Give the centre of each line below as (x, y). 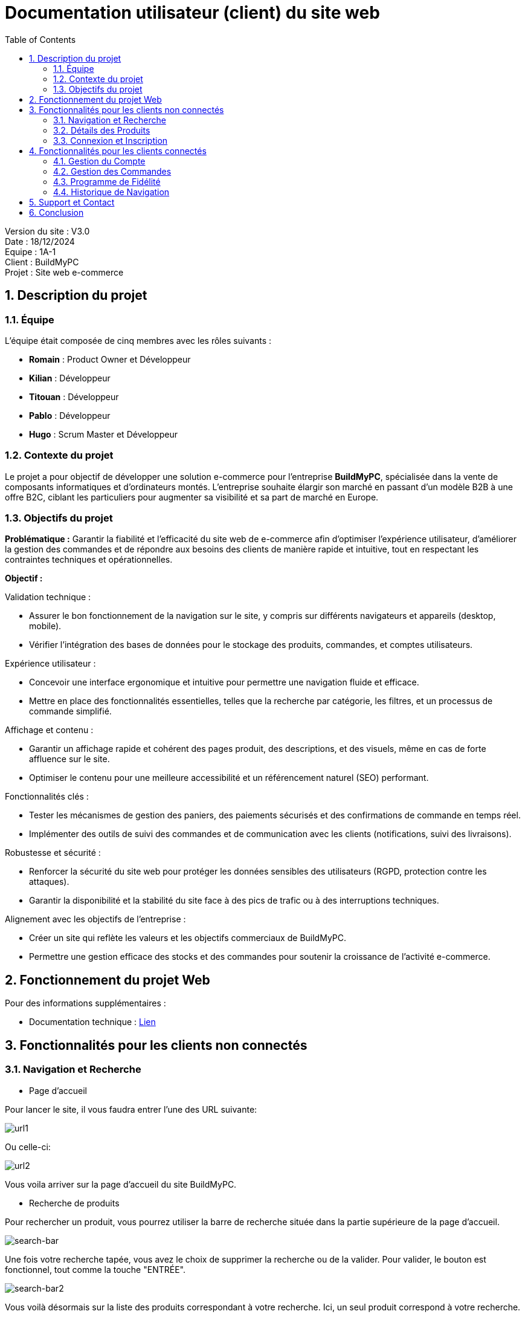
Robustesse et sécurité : (53, 853)
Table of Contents (40, 39)
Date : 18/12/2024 (40, 241)
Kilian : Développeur (70, 378)
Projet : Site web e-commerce (64, 272)
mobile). (45, 626)
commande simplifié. (70, 711)
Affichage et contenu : (49, 730)
